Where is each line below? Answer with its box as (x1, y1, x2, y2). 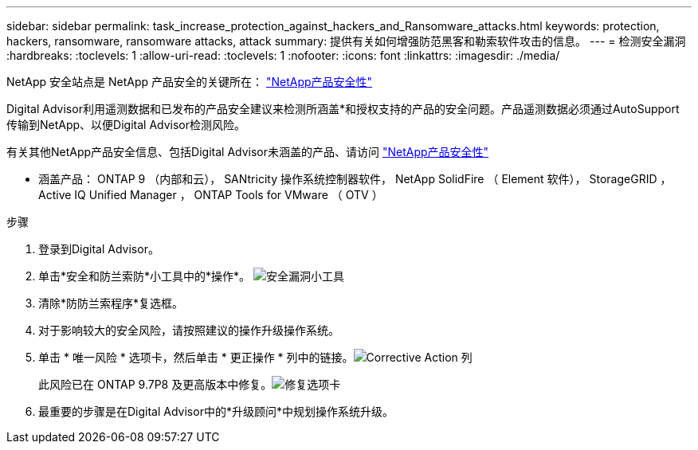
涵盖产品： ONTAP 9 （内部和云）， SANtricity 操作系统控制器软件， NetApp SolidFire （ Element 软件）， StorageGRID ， (38, 172, 672, 186)
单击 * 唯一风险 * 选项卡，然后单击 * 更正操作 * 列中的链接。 (38, 350, 354, 364)
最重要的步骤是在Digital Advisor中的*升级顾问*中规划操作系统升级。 (38, 405, 394, 418)
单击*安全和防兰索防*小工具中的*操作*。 (38, 269, 251, 283)
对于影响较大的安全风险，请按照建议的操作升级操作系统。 (38, 323, 339, 337)
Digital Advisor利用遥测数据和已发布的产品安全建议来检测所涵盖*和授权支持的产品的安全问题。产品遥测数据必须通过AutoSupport (6, 102, 680, 115)
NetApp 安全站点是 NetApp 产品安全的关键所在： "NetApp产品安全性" (6, 75, 373, 88)
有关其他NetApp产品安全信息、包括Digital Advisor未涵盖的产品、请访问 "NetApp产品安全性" (6, 145, 489, 158)
